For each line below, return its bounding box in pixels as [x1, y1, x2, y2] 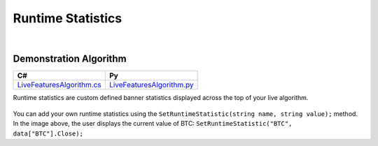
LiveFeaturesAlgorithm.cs [17, 80, 101, 90]
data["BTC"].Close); [13, 129, 84, 138]
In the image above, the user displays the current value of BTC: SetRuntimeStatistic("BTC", [13, 119, 293, 128]
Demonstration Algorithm [13, 53, 127, 65]
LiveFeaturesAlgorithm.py [108, 80, 194, 90]
